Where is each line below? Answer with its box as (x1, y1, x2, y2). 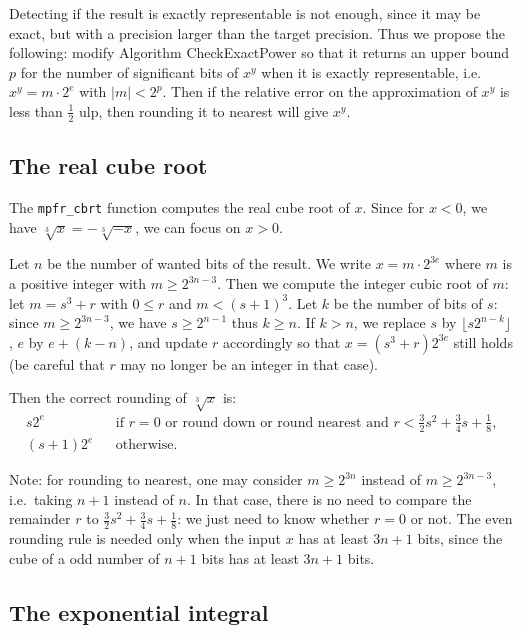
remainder (9, 508, 71, 529)
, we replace (353, 312, 426, 333)
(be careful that (9, 353, 105, 374)
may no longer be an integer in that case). (120, 353, 378, 374)
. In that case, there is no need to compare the (186, 488, 472, 509)
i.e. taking (9, 488, 73, 509)
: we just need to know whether (177, 508, 370, 529)
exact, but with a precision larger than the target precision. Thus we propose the (9, 22, 505, 43)
